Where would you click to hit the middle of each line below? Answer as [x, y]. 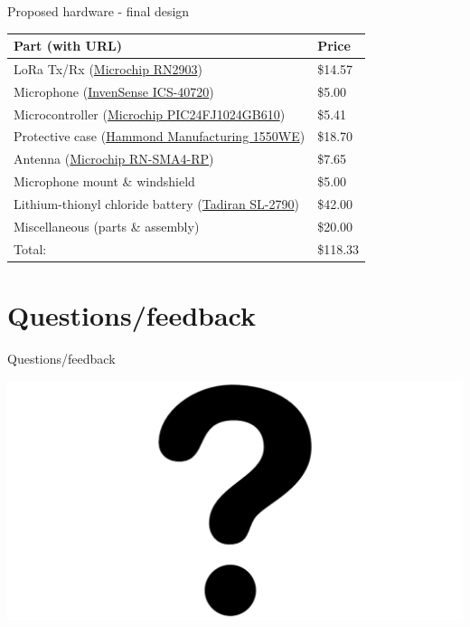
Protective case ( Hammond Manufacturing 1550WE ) [160, 136]
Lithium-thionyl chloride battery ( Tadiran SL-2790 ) [156, 204]
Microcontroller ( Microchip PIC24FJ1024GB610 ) [150, 114]
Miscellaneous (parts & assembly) [107, 226]
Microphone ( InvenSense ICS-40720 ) [114, 91]
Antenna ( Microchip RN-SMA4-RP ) [114, 159]
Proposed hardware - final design [99, 11]
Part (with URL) [68, 46]
